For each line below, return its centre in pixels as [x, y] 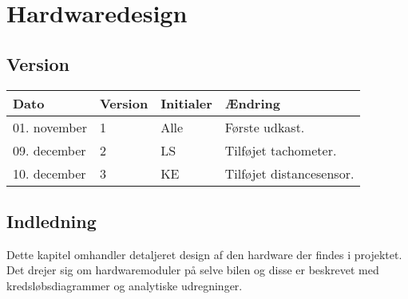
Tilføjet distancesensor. [289, 173]
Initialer [186, 103]
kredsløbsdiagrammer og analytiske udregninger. [125, 285]
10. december [50, 173]
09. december [50, 150]
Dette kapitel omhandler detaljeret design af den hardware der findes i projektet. [204, 254]
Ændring [252, 103]
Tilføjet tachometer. [281, 150]
